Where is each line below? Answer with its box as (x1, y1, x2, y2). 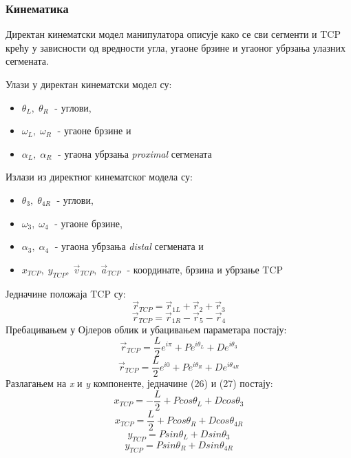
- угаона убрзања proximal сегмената (58, 146, 212, 160)
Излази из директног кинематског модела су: (6, 169, 193, 184)
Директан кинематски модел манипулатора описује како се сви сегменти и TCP (6, 27, 341, 41)
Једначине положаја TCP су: (6, 286, 126, 300)
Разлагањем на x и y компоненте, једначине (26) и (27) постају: (6, 376, 273, 391)
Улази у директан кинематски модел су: (6, 77, 172, 91)
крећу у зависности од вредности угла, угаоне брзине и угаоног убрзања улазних (6, 40, 345, 54)
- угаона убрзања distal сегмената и (54, 239, 204, 253)
